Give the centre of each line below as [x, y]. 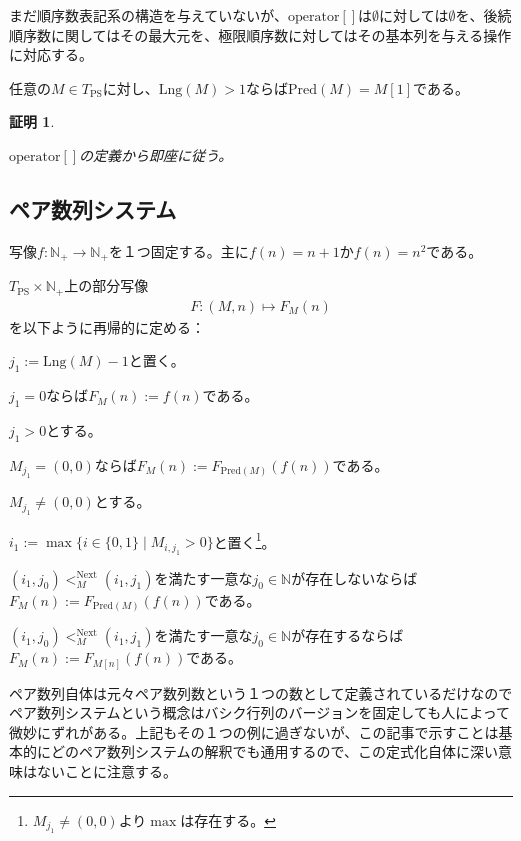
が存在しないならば [354, 577]
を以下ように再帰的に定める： [107, 326]
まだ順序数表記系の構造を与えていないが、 [149, 15]
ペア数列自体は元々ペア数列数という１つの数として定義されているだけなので [261, 692]
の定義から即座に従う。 [156, 154]
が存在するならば [347, 635]
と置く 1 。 [244, 540]
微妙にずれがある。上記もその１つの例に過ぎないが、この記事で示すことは [254, 731]
